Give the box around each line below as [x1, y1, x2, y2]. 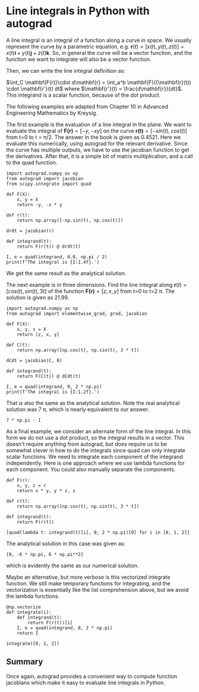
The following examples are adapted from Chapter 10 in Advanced [6, 103, 168, 110]
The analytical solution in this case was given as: [6, 540, 126, 547]
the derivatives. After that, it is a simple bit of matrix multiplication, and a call [6, 152, 193, 159]
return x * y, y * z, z [17, 487, 76, 493]
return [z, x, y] [17, 331, 60, 338]
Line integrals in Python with [6, 4, 150, 18]
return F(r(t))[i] [27, 619, 73, 626]
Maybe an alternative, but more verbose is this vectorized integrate [6, 573, 170, 580]
